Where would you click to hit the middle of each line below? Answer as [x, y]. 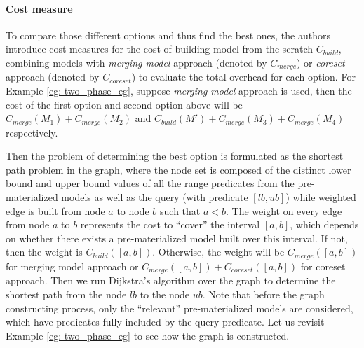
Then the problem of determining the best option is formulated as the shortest [175, 156]
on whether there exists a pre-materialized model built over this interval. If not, [177, 238]
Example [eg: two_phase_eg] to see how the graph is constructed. [148, 335]
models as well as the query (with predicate [155, 197]
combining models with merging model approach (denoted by [136, 62]
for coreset [323, 266]
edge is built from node [55, 210]
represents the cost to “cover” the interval [170, 224]
